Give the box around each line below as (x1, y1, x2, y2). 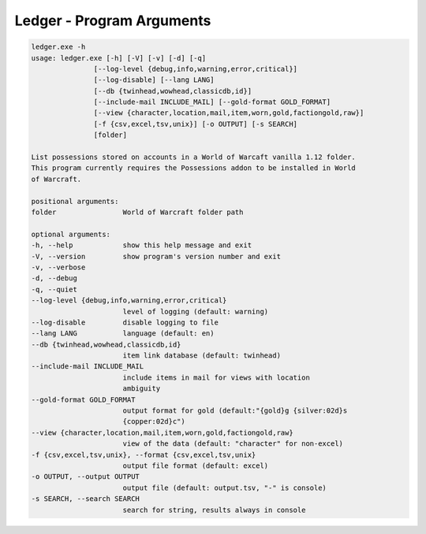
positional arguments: (31, 197, 119, 206)
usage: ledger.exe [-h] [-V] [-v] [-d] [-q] (31, 54, 207, 62)
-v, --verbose (31, 262, 86, 272)
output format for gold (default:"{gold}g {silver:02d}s (122, 406, 348, 415)
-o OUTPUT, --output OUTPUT (31, 473, 140, 481)
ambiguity (122, 384, 161, 393)
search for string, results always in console (122, 505, 306, 514)
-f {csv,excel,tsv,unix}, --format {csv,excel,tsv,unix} (31, 450, 256, 459)
